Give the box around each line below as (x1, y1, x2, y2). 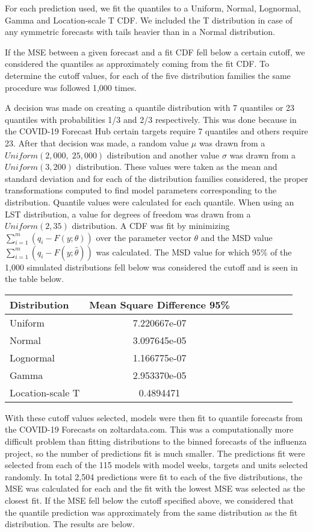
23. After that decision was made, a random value (5, 136, 189, 149)
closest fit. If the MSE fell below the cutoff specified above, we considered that (5, 494, 294, 507)
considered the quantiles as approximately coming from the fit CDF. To (5, 57, 270, 70)
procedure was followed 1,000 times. (5, 81, 137, 93)
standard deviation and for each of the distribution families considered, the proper (5, 172, 308, 184)
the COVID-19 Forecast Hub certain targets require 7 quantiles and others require (5, 125, 308, 137)
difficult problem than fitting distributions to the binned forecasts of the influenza (5, 435, 307, 448)
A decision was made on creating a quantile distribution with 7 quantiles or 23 (5, 101, 295, 114)
